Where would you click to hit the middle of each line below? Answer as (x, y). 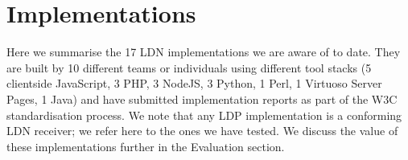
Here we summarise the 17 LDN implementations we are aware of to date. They (204, 52)
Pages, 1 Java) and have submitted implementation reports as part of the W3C (202, 98)
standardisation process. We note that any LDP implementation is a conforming (204, 115)
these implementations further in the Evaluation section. (146, 146)
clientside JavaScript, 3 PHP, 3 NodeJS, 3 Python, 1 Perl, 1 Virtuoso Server (194, 83)
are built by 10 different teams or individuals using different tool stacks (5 (189, 67)
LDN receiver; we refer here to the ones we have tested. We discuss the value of (202, 131)
